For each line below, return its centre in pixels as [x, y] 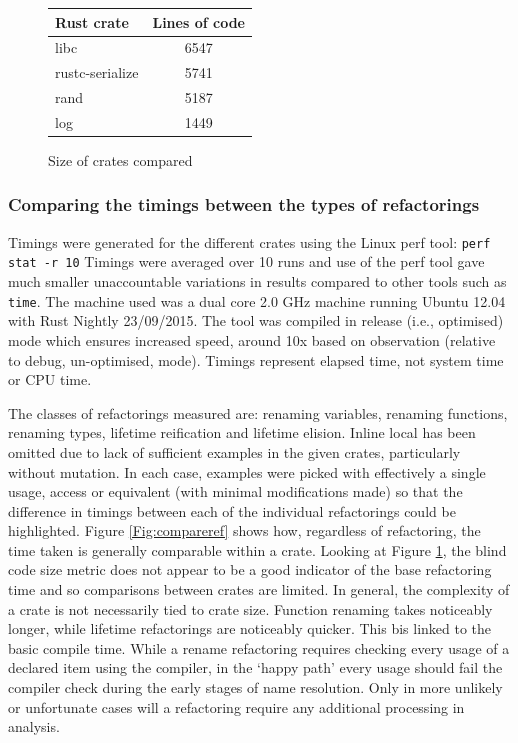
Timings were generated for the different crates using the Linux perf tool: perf [249, 241]
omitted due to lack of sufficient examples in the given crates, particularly [234, 451]
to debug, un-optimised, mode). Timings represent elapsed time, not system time [256, 359]
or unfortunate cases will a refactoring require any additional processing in [236, 706]
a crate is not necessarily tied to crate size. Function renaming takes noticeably [250, 608]
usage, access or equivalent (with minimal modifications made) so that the [235, 491]
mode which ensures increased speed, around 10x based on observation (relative [252, 339]
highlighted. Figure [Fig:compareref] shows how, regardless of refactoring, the [244, 530]
